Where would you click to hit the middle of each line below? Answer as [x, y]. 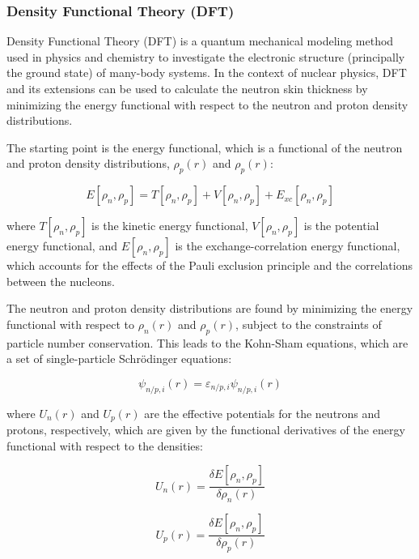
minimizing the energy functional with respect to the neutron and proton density [207, 104]
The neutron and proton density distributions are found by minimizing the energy [210, 308]
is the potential [341, 226]
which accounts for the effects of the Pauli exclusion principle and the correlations [209, 265]
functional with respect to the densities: [105, 445]
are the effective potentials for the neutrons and [262, 413]
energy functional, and [62, 246]
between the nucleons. [61, 281]
